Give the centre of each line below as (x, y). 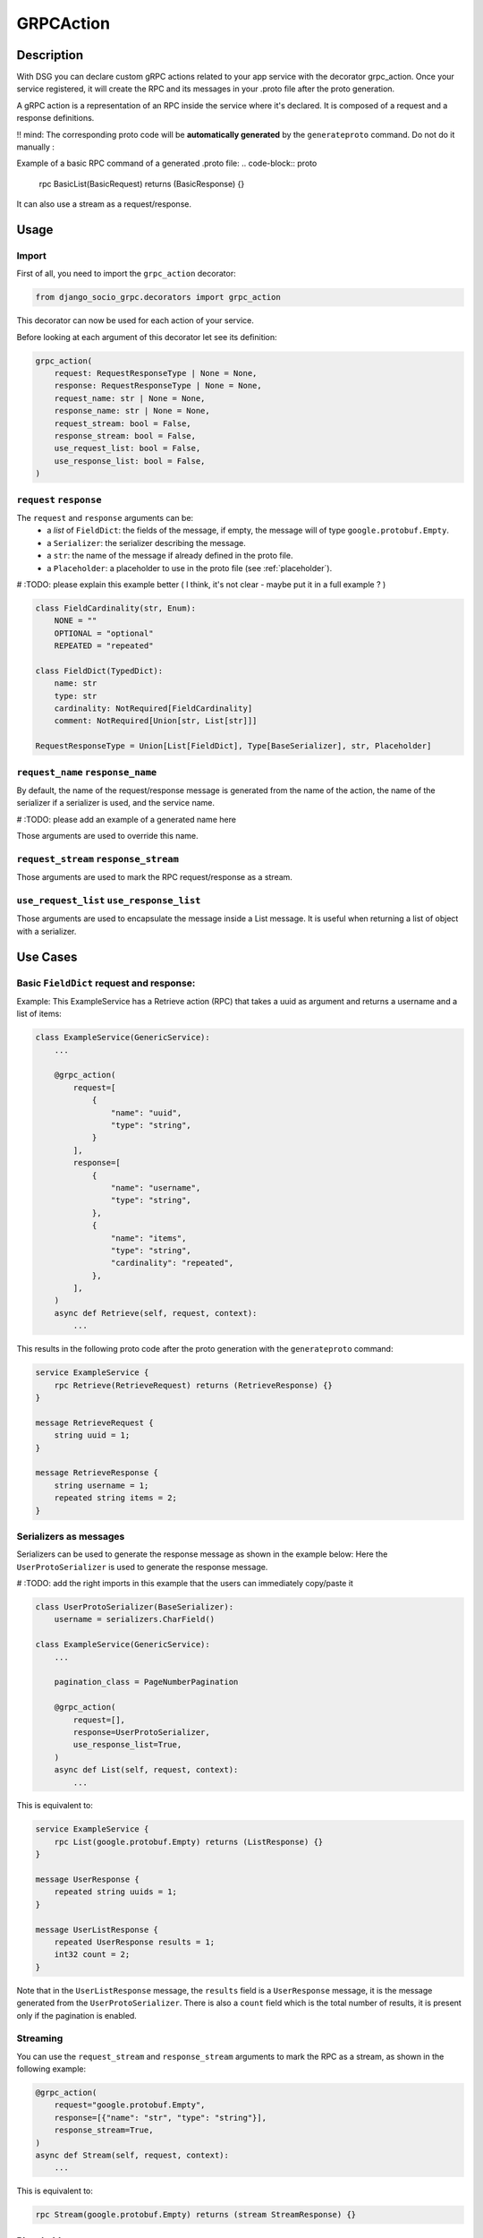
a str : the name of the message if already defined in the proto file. (170, 556)
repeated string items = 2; (116, 1498)
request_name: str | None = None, (130, 398)
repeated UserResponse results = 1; (134, 1942)
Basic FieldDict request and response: (106, 983)
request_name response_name (87, 772)
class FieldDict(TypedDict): (99, 671)
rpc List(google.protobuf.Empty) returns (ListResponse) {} (189, 1841)
